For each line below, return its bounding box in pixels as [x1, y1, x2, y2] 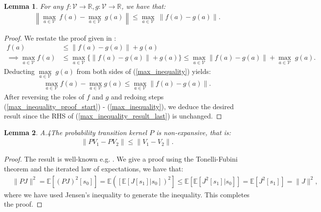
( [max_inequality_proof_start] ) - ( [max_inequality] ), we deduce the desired [4, 101, 234, 111]
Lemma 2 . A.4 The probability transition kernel [4, 127, 147, 137]
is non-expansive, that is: [156, 127, 231, 137]
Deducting [4, 66, 35, 76]
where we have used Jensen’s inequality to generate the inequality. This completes [4, 189, 250, 199]
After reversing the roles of [4, 91, 85, 101]
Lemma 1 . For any [4, 1, 64, 11]
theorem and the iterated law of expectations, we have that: [4, 163, 183, 173]
